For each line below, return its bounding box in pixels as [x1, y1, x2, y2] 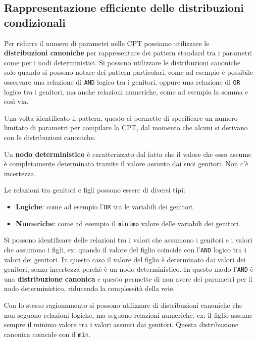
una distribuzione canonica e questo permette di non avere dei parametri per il [4, 273, 253, 284]
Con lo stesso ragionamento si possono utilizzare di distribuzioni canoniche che [4, 299, 243, 310]
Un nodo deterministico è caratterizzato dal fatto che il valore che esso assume [4, 148, 252, 159]
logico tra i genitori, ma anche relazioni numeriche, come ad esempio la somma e [4, 86, 248, 97]
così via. [4, 96, 29, 106]
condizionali [4, 14, 66, 30]
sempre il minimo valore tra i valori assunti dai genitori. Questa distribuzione [4, 319, 239, 330]
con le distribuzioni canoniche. [4, 132, 96, 142]
